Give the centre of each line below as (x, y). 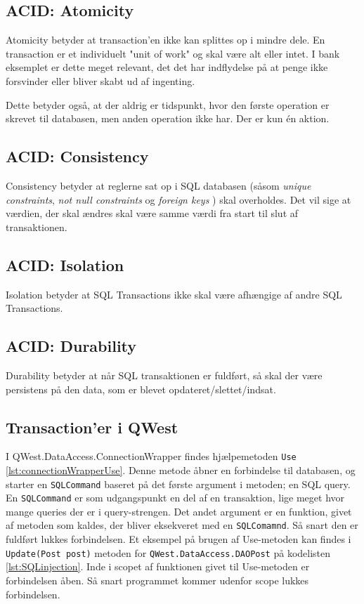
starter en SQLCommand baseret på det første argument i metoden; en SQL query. (178, 484)
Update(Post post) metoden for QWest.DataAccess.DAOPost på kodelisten (168, 552)
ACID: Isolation (65, 264)
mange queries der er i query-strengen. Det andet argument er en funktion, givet (179, 511)
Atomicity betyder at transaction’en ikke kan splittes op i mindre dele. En (165, 40)
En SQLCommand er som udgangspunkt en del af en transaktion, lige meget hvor (175, 498)
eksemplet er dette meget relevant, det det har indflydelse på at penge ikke (167, 67)
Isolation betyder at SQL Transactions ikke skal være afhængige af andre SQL (174, 294)
